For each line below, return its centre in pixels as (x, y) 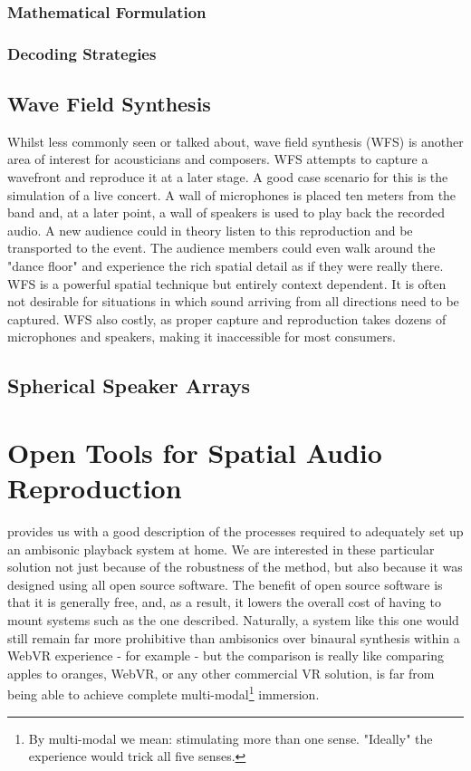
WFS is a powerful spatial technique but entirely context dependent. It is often (227, 283)
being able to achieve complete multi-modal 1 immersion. (163, 693)
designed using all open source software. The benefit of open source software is (225, 584)
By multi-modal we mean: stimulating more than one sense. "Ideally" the (231, 738)
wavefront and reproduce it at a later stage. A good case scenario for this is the (228, 177)
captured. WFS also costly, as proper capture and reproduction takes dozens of (227, 318)
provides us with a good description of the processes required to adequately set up (235, 531)
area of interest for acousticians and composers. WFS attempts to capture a (218, 159)
